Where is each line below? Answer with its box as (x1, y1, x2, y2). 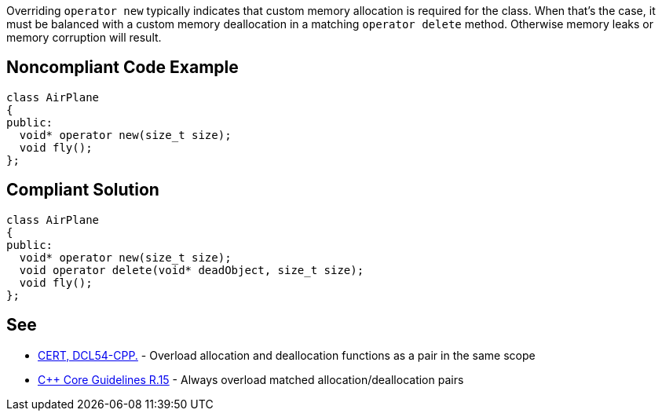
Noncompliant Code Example (6, 57, 239, 78)
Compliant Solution (6, 180, 159, 200)
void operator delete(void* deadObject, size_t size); (19, 263, 364, 276)
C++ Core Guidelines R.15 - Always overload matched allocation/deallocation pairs (38, 372, 464, 386)
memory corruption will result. (6, 31, 162, 44)
